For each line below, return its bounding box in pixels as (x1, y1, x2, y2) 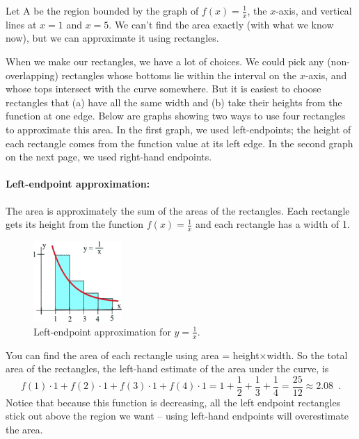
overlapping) (6, 67, 58, 82)
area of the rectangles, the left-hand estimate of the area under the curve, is (6, 361, 329, 376)
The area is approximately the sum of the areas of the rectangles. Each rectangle (6, 203, 350, 217)
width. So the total (266, 347, 348, 362)
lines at (6, 17, 37, 31)
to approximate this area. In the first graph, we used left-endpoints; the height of (6, 122, 351, 136)
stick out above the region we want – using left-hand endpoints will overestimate (6, 408, 349, 423)
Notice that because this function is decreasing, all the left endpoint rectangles (6, 395, 341, 409)
